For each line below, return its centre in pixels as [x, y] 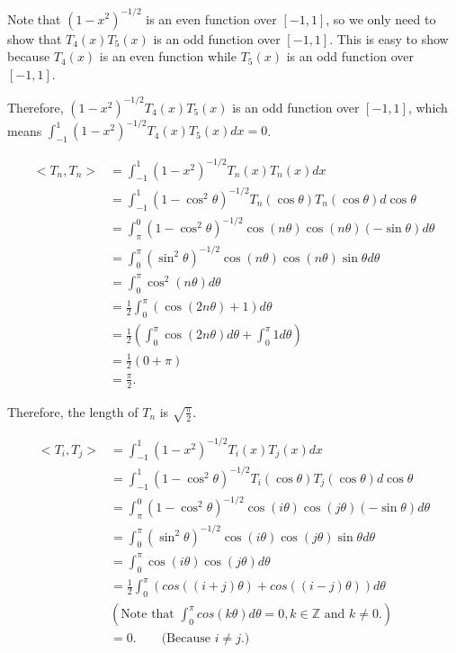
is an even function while [168, 56]
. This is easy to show [389, 38]
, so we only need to [381, 18]
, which [428, 107]
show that [35, 38]
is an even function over [211, 18]
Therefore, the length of [73, 411]
